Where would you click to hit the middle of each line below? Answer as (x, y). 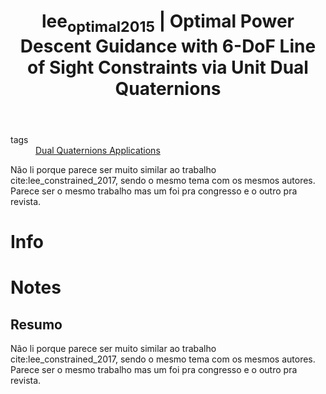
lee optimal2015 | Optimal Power (168, 23)
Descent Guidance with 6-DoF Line (168, 46)
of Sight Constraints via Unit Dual (168, 67)
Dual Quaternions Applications (98, 150)
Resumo (36, 324)
